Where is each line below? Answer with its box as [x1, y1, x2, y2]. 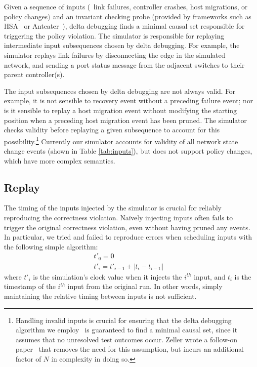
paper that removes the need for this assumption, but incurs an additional [15, 344, 244, 354]
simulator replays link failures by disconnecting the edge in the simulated [4, 49, 225, 60]
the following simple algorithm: [4, 241, 98, 251]
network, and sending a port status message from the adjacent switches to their [4, 59, 245, 70]
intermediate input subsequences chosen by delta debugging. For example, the [4, 40, 240, 50]
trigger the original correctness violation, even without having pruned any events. [4, 222, 251, 232]
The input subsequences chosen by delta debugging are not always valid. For [4, 85, 236, 96]
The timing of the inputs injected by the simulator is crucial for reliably [4, 203, 222, 213]
